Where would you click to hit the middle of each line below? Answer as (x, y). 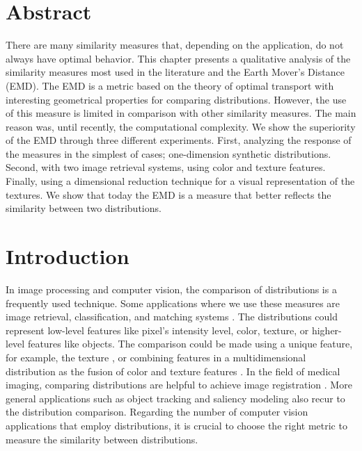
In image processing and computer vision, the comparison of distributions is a (171, 289)
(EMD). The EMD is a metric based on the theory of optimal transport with (170, 85)
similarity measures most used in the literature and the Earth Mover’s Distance (175, 72)
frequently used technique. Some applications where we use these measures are (173, 303)
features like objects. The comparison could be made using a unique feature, (190, 344)
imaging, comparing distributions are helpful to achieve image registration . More (179, 385)
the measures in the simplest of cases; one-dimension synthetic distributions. (168, 153)
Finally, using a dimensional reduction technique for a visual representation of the (180, 181)
